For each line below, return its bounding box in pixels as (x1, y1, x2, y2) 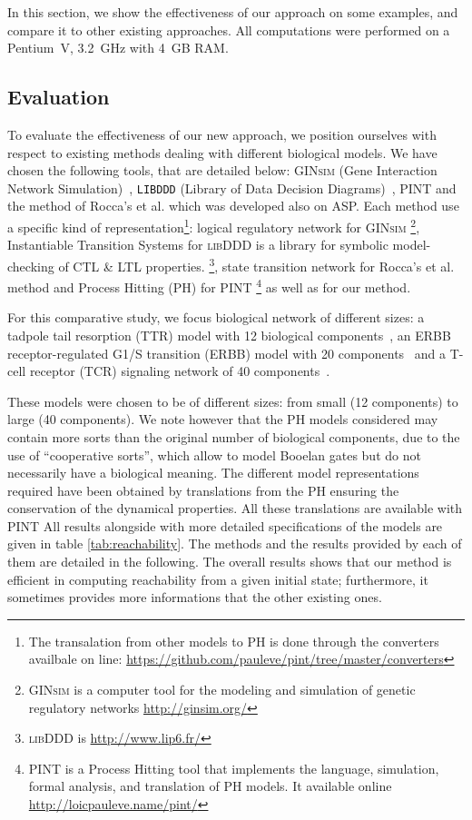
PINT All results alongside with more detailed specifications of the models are (7, 516, 443, 535)
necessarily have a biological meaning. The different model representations (7, 463, 419, 482)
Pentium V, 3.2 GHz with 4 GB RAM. (7, 38, 229, 57)
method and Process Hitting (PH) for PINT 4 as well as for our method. (7, 275, 411, 296)
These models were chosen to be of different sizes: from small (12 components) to (7, 391, 458, 410)
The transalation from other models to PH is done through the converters (28, 631, 439, 650)
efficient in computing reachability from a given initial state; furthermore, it (7, 569, 428, 588)
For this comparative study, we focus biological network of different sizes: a (7, 308, 425, 327)
